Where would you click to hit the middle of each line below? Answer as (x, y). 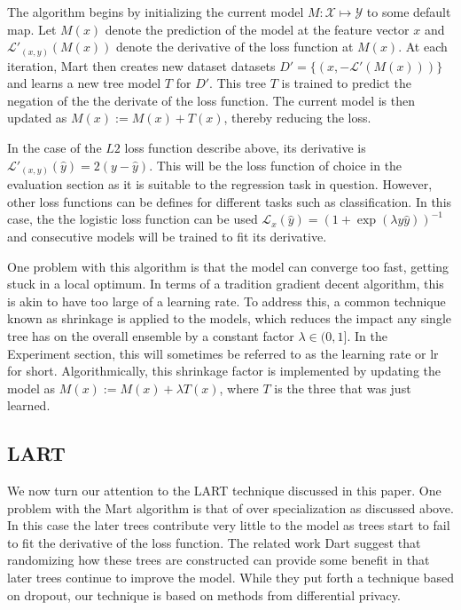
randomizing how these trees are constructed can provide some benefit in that (219, 560)
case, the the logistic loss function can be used (133, 219)
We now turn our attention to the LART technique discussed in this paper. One (224, 491)
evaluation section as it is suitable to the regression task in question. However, (220, 184)
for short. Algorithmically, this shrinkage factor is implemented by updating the (224, 371)
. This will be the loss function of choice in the (276, 165)
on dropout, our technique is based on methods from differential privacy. (204, 594)
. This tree (238, 83)
